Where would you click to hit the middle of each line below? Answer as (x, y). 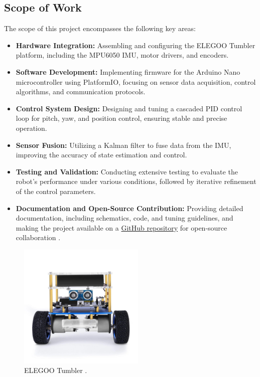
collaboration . (38, 237)
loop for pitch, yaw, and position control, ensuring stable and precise (121, 118)
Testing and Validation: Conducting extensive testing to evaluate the (127, 171)
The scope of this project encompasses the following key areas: (100, 28)
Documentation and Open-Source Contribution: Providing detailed (129, 208)
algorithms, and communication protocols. (81, 91)
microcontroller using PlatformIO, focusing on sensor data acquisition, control (136, 81)
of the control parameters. (56, 191)
